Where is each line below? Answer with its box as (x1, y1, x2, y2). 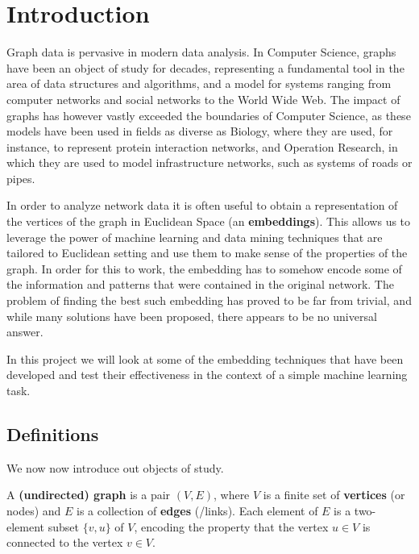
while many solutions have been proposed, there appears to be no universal (6, 307, 377, 324)
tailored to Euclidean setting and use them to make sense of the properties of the (6, 244, 408, 261)
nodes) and (6, 502, 61, 519)
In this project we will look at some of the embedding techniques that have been (6, 350, 404, 367)
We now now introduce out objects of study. (6, 459, 224, 476)
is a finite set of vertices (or (263, 486, 405, 503)
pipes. (6, 169, 35, 186)
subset (48, 518, 79, 535)
